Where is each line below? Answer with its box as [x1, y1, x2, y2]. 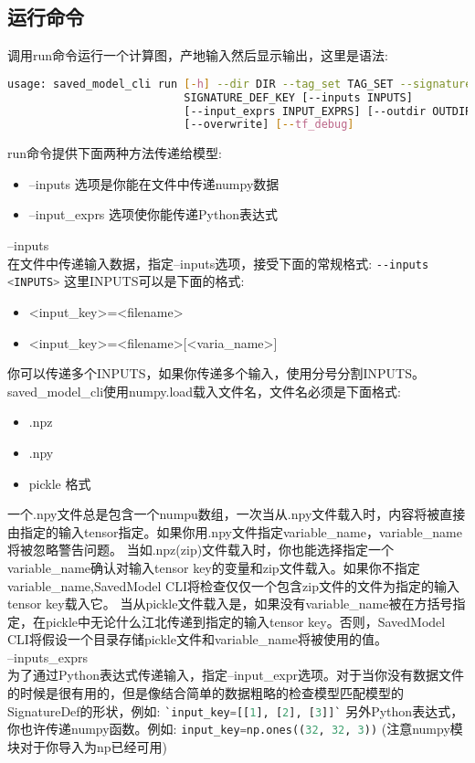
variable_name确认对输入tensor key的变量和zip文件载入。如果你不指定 [7, 557, 420, 577]
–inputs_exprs [7, 647, 89, 666]
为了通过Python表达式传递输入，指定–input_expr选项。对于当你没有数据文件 [7, 665, 465, 684]
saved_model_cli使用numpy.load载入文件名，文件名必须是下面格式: [7, 381, 401, 400]
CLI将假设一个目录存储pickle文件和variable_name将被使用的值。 [7, 630, 387, 649]
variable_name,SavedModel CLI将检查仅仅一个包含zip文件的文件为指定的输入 [7, 576, 459, 595]
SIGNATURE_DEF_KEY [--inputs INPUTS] [184, 90, 413, 104]
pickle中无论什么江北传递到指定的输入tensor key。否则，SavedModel [45, 611, 446, 631]
